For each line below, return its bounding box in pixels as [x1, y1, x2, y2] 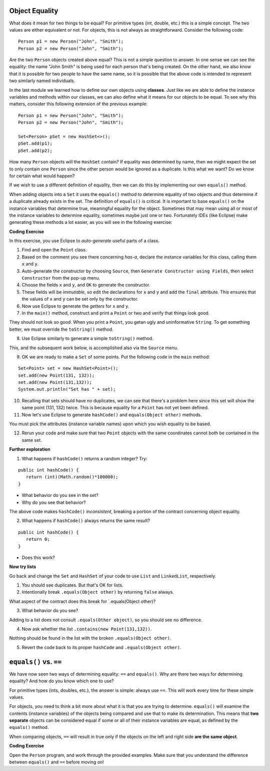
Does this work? [21, 554, 55, 561]
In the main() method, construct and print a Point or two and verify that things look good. [21, 310, 210, 316]
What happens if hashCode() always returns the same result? [21, 518, 150, 524]
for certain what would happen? [9, 173, 75, 179]
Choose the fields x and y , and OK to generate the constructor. [21, 282, 150, 288]
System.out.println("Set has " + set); [18, 386, 116, 392]
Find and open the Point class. [21, 247, 87, 253]
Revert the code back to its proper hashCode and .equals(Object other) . [21, 644, 181, 650]
